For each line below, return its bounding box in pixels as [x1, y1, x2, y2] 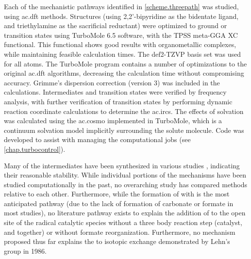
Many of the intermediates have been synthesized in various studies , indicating [4, 160, 240, 170]
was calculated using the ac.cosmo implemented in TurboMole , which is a [4, 115, 222, 126]
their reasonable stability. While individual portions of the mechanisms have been [4, 170, 247, 180]
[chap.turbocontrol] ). [4, 144, 66, 154]
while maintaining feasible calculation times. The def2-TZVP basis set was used [4, 49, 241, 59]
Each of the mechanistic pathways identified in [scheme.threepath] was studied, [4, 1, 239, 11]
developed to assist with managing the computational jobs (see [4, 134, 191, 145]
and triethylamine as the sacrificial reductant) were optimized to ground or [4, 20, 227, 31]
